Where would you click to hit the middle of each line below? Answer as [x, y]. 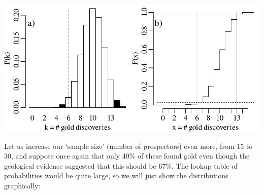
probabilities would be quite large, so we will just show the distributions [116, 176]
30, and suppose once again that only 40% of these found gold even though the [127, 156]
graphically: [22, 185]
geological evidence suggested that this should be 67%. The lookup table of [121, 165]
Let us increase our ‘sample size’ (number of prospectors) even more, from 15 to [128, 146]
